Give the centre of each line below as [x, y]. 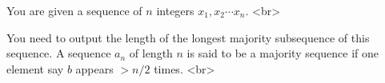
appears [94, 68]
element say [35, 68]
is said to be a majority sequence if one [283, 53]
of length [151, 53]
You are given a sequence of [74, 10]
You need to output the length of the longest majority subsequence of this [188, 37]
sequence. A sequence [59, 53]
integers [175, 10]
